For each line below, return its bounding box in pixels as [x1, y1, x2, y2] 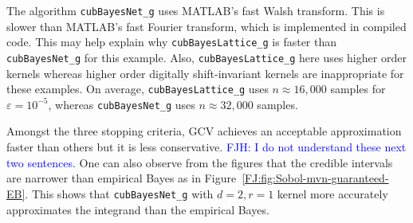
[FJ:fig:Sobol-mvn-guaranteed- [242, 170, 389, 186]
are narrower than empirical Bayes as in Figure [6, 170, 237, 186]
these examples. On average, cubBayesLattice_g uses [6, 80, 269, 97]
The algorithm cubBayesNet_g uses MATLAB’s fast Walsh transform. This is [6, 2, 385, 18]
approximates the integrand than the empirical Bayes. [6, 201, 269, 217]
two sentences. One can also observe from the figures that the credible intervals [6, 154, 393, 170]
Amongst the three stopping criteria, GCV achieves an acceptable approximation [6, 123, 402, 139]
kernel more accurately [277, 185, 388, 201]
